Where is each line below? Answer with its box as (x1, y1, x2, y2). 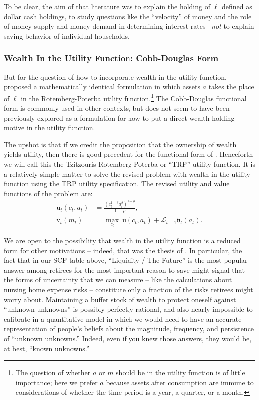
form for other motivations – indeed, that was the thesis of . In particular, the (4, 245, 242, 255)
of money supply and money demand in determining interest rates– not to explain (4, 21, 254, 31)
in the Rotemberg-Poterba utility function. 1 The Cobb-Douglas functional (21, 91, 247, 103)
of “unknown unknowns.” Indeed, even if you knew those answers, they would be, (4, 333, 252, 343)
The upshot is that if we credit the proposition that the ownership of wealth (4, 139, 237, 149)
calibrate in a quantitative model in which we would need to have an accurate (4, 313, 242, 324)
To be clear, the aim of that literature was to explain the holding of (4, 1, 210, 11)
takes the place (208, 81, 254, 92)
